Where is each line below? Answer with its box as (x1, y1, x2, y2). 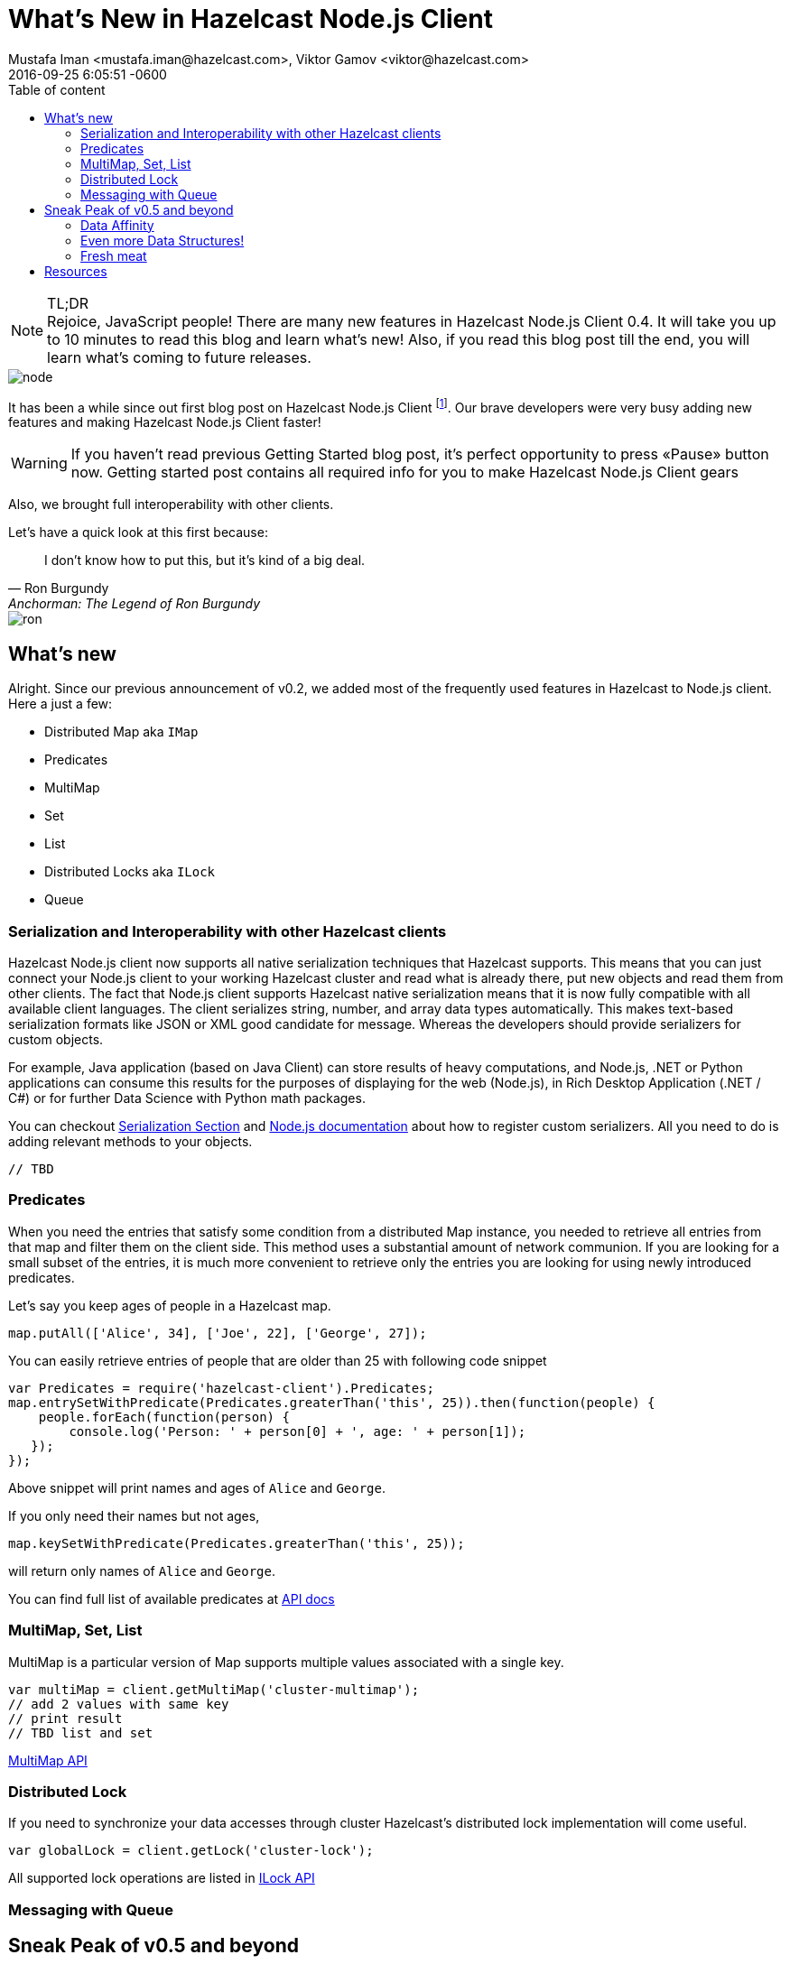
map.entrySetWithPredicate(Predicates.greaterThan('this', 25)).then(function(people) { (8, 1394, 655, 1410)
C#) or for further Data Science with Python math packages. (8, 1090, 366, 1106)
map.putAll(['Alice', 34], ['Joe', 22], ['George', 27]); (8, 1325, 427, 1340)
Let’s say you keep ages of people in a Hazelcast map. (8, 1297, 331, 1313)
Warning (11, 454, 68, 473)
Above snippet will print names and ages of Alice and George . (8, 1479, 386, 1496)
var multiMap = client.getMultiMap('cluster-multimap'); (8, 1681, 420, 1697)
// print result (8, 1710, 123, 1726)
